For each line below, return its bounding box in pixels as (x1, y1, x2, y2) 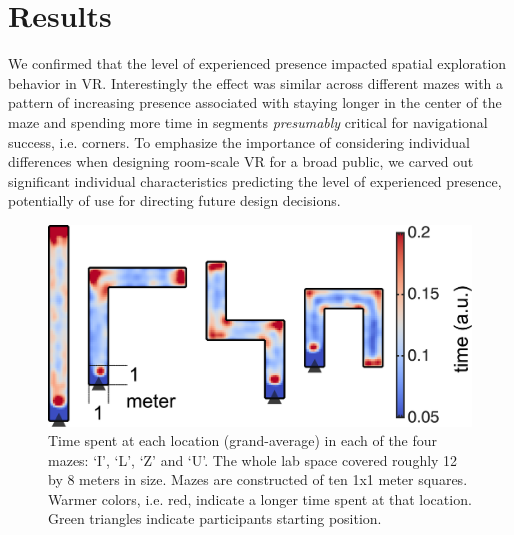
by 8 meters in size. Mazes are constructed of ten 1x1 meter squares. (48, 469, 468, 490)
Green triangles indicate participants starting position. (48, 508, 382, 529)
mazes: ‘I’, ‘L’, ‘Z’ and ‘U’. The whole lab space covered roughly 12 (48, 449, 458, 470)
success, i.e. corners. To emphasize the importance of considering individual (8, 131, 470, 152)
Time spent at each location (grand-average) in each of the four (48, 430, 438, 451)
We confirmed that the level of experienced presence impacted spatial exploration (8, 53, 507, 74)
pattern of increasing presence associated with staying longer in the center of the (8, 92, 502, 113)
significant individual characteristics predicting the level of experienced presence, (8, 170, 502, 191)
